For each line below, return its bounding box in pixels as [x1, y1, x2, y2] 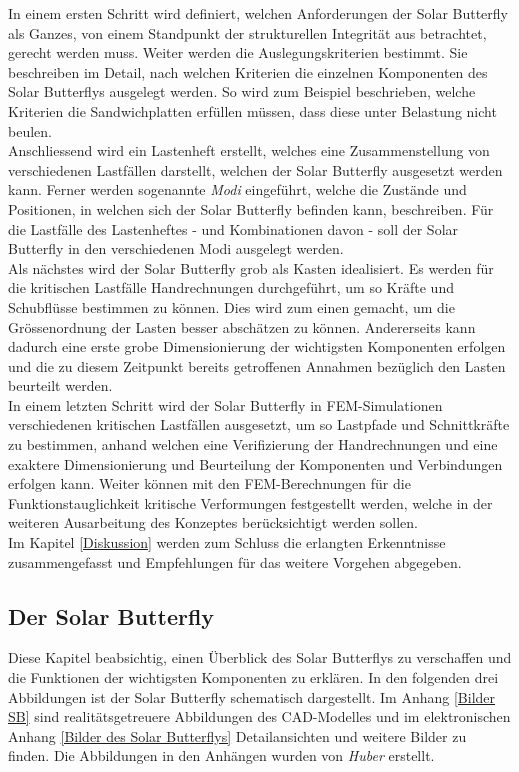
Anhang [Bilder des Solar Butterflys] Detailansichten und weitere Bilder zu [8, 725, 467, 746]
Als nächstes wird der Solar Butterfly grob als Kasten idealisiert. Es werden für [8, 257, 494, 278]
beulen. [8, 120, 52, 141]
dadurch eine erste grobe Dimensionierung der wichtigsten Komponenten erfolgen [8, 336, 506, 357]
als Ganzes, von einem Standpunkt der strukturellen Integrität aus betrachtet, [8, 22, 487, 43]
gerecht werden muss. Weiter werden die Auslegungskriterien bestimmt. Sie [8, 42, 468, 63]
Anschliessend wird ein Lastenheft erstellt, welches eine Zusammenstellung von [8, 140, 490, 161]
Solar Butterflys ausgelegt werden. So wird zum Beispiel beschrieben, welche [8, 81, 476, 102]
